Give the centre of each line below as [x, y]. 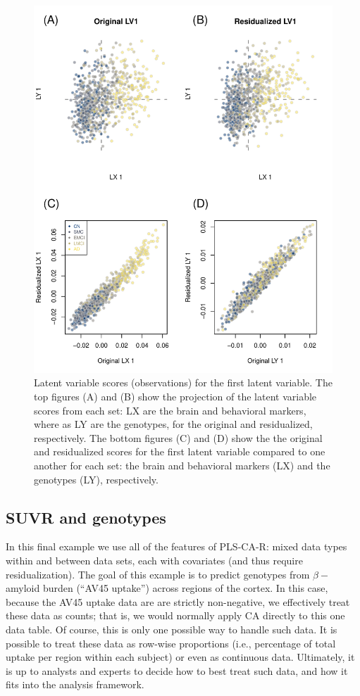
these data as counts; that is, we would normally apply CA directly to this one [175, 615]
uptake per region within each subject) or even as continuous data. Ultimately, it [180, 657]
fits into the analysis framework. [75, 684]
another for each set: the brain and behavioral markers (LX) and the [182, 465]
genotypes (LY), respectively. [96, 479]
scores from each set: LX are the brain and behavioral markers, [170, 410]
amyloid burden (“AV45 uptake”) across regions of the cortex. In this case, [167, 588]
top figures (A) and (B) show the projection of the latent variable [175, 397]
